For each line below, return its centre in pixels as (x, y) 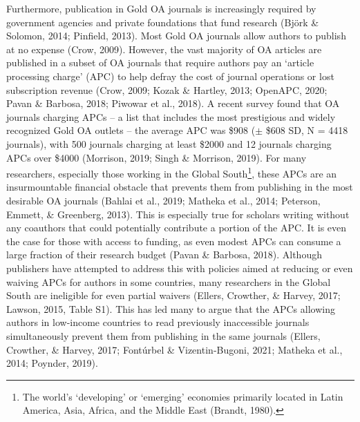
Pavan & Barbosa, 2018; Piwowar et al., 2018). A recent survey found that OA (173, 103)
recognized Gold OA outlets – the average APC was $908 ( (131, 130)
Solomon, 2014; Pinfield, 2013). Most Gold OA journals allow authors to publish (176, 36)
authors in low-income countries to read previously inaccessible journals (158, 322)
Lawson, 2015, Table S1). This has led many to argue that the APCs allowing (171, 308)
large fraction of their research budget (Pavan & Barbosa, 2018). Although (164, 255)
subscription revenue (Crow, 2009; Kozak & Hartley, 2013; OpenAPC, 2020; (167, 89)
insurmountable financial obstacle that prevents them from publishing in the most (180, 187)
